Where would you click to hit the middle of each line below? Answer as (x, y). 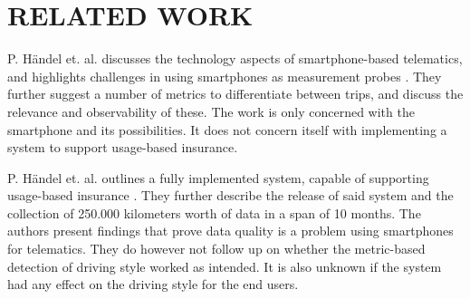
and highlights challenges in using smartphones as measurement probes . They (225, 76)
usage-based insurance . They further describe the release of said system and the (230, 195)
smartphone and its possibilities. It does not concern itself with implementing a (227, 129)
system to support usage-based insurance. (123, 147)
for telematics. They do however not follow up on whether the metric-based (216, 249)
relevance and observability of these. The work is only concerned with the (211, 111)
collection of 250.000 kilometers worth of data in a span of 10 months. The (214, 212)
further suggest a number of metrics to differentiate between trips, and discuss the (235, 94)
